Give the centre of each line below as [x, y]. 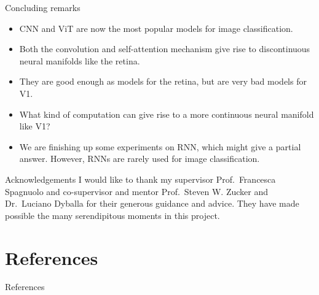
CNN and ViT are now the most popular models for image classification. [156, 28]
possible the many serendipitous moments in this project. [112, 215]
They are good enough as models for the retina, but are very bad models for [163, 81]
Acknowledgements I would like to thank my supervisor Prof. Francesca [140, 179]
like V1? [35, 126]
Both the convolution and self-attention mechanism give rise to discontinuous [165, 49]
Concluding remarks [43, 7]
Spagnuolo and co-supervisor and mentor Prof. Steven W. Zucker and [136, 191]
